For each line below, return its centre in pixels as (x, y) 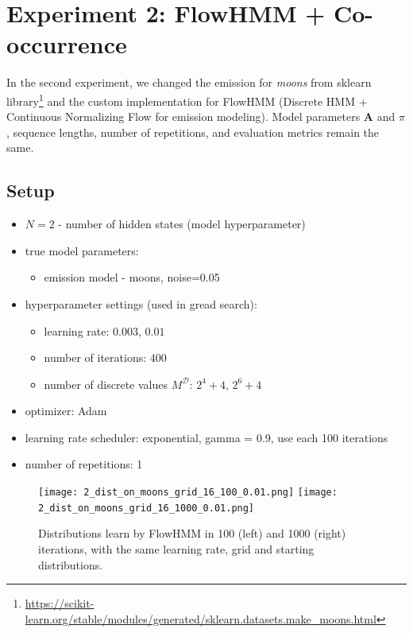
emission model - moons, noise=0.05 (132, 277)
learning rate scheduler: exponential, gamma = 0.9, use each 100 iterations (206, 437)
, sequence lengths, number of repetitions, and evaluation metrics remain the (193, 132)
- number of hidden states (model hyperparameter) (182, 224)
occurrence (67, 44)
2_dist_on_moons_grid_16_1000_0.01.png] (147, 508)
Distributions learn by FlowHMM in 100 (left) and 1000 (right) (192, 533)
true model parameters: (82, 250)
